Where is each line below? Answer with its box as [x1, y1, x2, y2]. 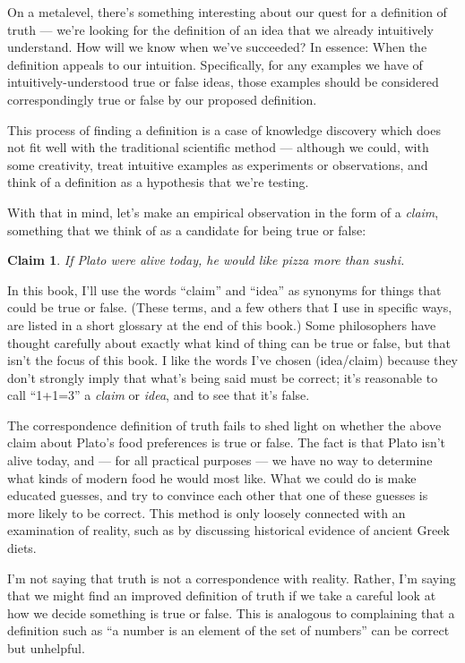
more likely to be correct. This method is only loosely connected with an [7, 503, 406, 522]
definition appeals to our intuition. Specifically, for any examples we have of [7, 55, 423, 73]
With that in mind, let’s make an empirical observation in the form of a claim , [7, 202, 439, 221]
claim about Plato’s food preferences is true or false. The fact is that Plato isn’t [7, 433, 446, 452]
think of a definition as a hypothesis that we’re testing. [7, 173, 309, 191]
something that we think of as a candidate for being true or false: [7, 220, 366, 239]
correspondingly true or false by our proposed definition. [7, 89, 317, 108]
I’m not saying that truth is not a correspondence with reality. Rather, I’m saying [7, 568, 456, 587]
